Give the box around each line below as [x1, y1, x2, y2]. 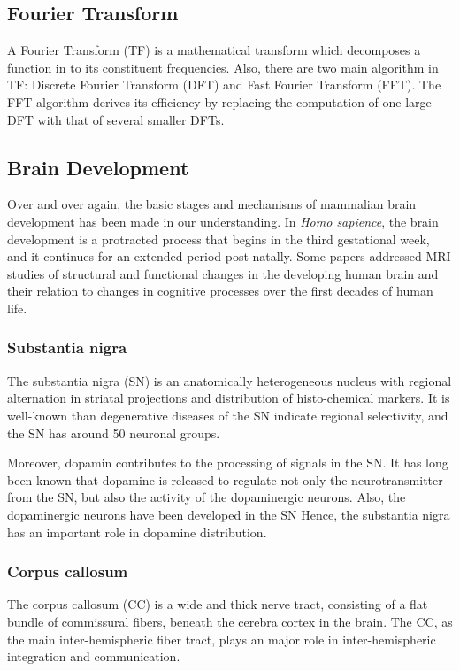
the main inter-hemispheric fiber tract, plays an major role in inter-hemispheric [7, 629, 436, 648]
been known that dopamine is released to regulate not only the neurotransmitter [7, 470, 443, 489]
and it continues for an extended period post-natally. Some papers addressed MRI [7, 247, 451, 266]
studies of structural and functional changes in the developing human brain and [7, 264, 439, 282]
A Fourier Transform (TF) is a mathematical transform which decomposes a [7, 41, 421, 59]
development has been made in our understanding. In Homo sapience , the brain [7, 212, 439, 230]
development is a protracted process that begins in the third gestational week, [7, 229, 430, 248]
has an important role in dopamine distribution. [7, 522, 267, 541]
